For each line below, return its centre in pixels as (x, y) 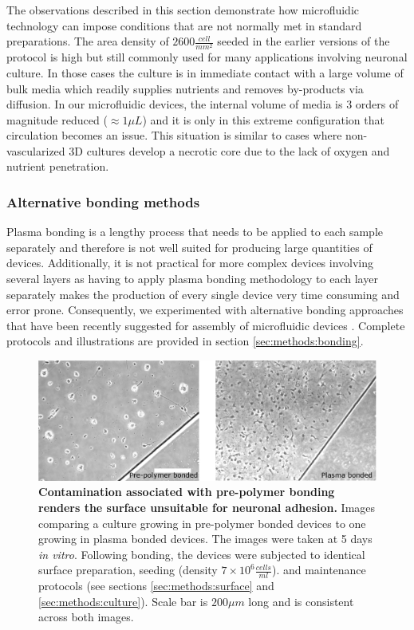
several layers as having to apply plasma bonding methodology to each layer (192, 279)
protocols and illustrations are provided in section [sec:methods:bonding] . (185, 341)
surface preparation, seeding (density (128, 570)
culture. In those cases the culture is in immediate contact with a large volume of (205, 72)
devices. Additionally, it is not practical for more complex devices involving (190, 263)
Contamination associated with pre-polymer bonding (187, 492)
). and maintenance (319, 570)
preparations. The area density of (88, 41)
